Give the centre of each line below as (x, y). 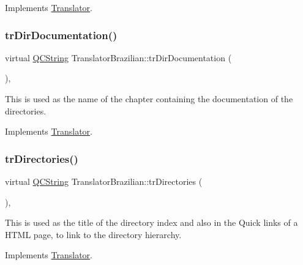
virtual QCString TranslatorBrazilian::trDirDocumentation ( (118, 57)
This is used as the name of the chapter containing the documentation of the (149, 99)
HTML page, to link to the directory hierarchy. (93, 234)
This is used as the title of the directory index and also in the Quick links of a (151, 222)
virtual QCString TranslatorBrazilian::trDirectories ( (104, 181)
